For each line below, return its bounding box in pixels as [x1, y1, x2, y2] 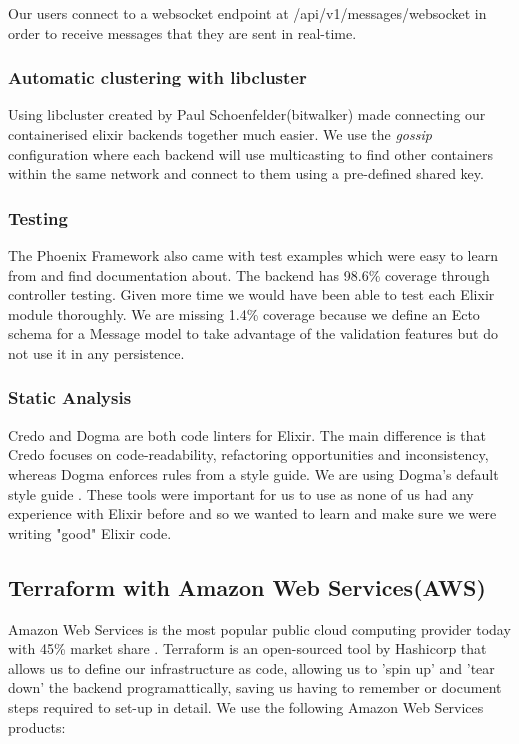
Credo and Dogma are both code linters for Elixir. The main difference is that [8, 424, 486, 445]
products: [8, 716, 66, 737]
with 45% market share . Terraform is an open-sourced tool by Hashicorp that [8, 638, 487, 659]
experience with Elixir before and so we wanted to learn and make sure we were [8, 503, 497, 524]
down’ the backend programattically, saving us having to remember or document [8, 677, 502, 698]
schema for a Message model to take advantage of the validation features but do [8, 323, 498, 344]
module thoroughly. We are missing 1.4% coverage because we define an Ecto [8, 303, 480, 324]
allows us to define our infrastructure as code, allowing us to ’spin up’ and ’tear [8, 657, 495, 678]
